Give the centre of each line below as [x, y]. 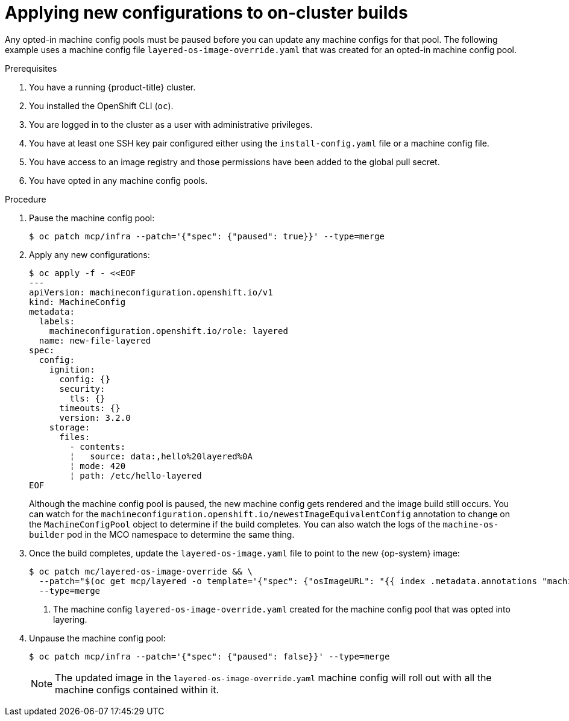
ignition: [72, 369]
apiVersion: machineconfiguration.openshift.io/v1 [151, 292]
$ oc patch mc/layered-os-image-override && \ [141, 571]
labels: [57, 321]
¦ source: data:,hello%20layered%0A [161, 456]
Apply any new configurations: [90, 254]
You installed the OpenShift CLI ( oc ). [101, 105]
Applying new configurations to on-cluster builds [206, 13]
